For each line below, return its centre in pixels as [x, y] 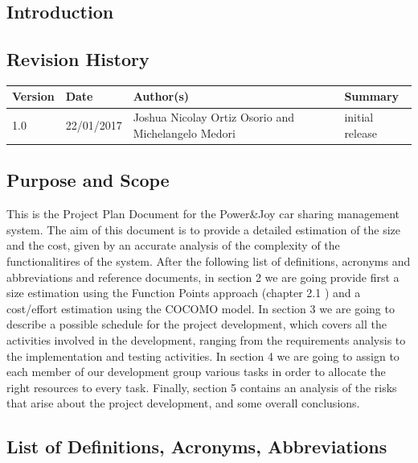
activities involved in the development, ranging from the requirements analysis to [206, 339]
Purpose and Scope [88, 180]
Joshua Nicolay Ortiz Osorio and [213, 117]
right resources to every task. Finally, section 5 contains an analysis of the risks [202, 387]
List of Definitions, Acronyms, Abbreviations [197, 446]
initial [359, 117]
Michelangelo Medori [184, 132]
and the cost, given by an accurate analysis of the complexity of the [173, 245]
